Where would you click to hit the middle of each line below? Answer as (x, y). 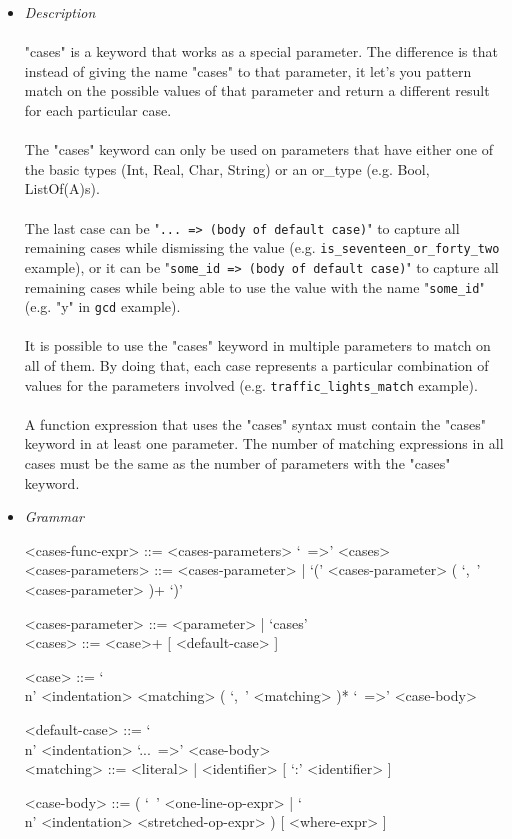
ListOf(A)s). (62, 188)
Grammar (54, 516)
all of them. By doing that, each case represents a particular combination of (256, 365)
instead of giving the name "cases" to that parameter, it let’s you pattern (248, 70)
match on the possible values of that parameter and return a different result (257, 90)
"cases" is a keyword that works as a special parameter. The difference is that (261, 51)
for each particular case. (98, 109)
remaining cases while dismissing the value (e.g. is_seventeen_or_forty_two (262, 247)
